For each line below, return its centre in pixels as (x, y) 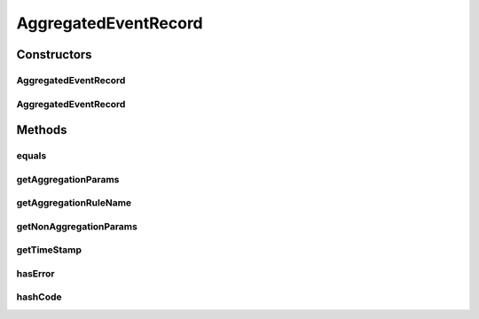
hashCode (39, 297)
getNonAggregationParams (77, 226)
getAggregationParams (68, 179)
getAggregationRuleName (74, 203)
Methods (42, 130)
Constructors (54, 54)
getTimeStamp (49, 250)
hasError (35, 273)
